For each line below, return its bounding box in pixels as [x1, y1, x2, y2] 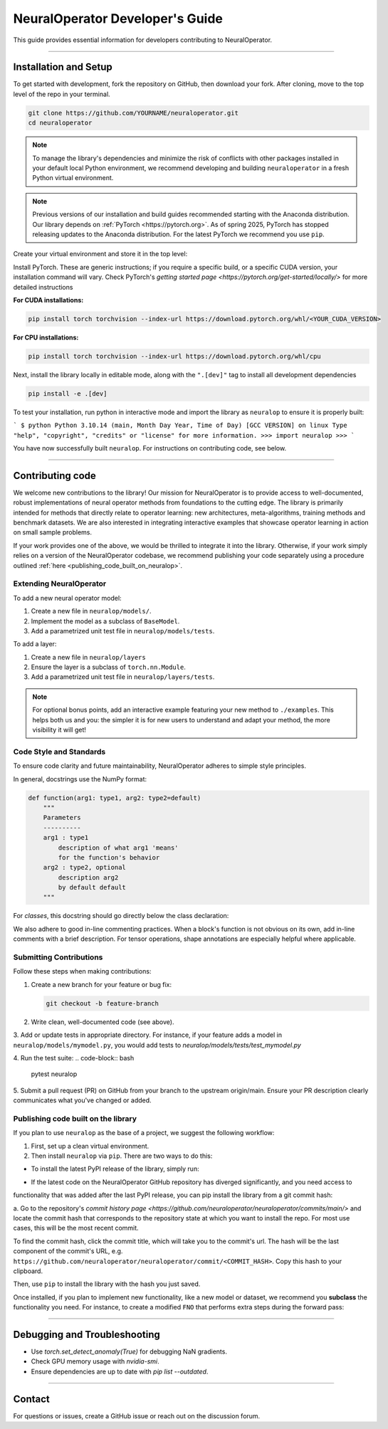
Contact [13, 1393, 50, 1405]
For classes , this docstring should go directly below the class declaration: [13, 912, 229, 920]
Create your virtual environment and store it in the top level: [13, 250, 188, 258]
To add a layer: [13, 640, 57, 648]
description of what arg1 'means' [58, 843, 179, 852]
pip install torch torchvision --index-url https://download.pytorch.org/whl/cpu [28, 352, 322, 360]
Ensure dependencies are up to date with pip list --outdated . [31, 1367, 209, 1376]
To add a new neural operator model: [13, 594, 122, 602]
